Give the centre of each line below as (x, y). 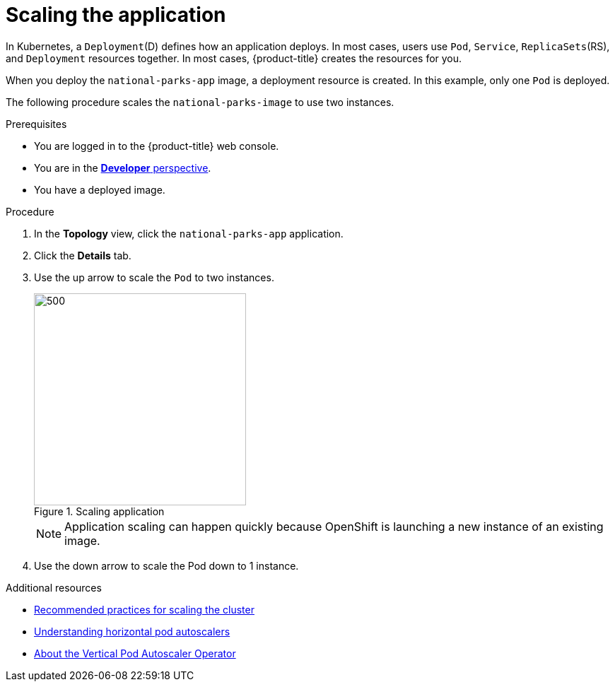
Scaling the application (116, 15)
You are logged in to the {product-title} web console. (157, 146)
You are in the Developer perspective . (123, 168)
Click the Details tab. (83, 255)
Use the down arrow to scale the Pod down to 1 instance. (166, 565)
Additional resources (54, 587)
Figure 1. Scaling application (99, 511)
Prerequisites (36, 124)
